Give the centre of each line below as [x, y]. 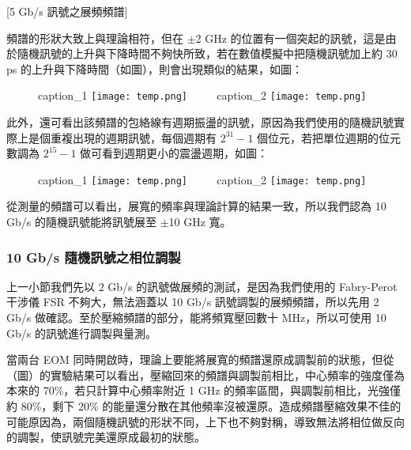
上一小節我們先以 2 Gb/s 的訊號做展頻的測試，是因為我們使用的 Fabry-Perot [202, 286]
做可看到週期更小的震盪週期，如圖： [174, 153]
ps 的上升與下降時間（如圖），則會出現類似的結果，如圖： [155, 68]
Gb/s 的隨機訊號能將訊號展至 [81, 222]
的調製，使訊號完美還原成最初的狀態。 [106, 437]
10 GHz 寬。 [200, 222]
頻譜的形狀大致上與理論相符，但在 [95, 38]
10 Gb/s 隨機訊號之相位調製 [94, 257]
